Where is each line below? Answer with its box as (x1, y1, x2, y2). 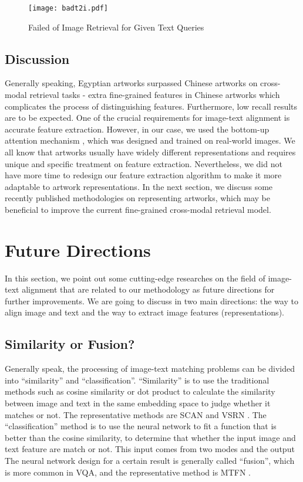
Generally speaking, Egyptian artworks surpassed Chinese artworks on (5, 77, 258, 89)
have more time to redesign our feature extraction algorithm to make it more (5, 169, 282, 181)
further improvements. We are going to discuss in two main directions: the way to (5, 294, 298, 307)
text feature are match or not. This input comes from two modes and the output (5, 443, 295, 455)
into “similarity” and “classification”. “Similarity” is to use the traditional (5, 374, 270, 386)
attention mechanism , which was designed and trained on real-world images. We (5, 134, 295, 147)
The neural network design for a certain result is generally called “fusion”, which (5, 454, 295, 467)
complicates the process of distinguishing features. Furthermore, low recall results (5, 100, 298, 112)
